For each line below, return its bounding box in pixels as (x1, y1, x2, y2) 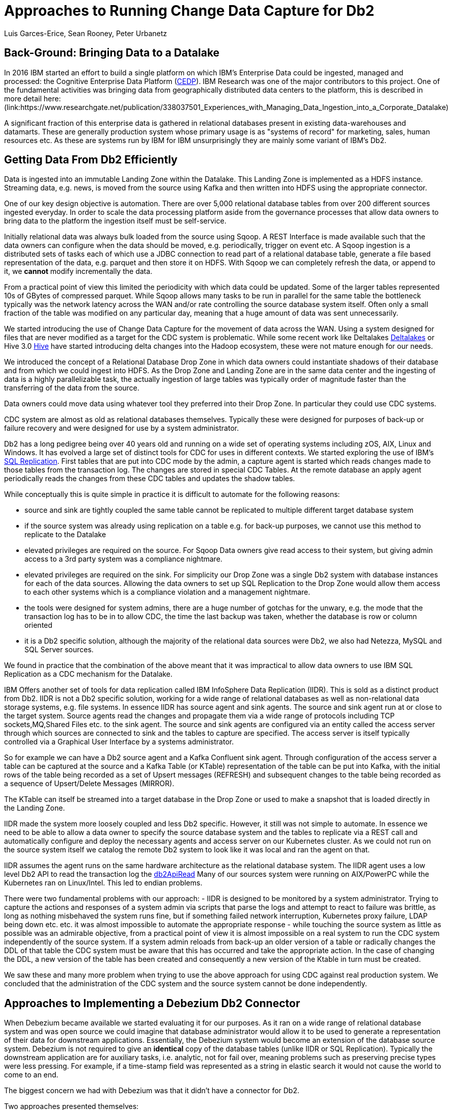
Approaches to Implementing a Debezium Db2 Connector (4, 996, 300, 1010)
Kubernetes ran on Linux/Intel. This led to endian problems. (4, 878, 203, 887)
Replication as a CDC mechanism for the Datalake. (4, 670, 173, 679)
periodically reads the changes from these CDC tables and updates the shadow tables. (4, 474, 295, 483)
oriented (24, 621, 52, 630)
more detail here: (4, 94, 61, 103)
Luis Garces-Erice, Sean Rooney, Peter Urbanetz (4, 29, 167, 38)
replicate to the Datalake (24, 530, 106, 539)
